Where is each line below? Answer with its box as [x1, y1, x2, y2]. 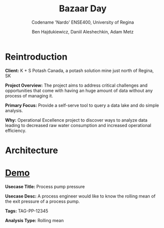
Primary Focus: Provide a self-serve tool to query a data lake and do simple [5, 102, 159, 108]
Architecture [5, 145, 58, 156]
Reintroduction [5, 51, 67, 62]
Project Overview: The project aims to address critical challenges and [5, 82, 148, 88]
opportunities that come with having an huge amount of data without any [5, 87, 153, 94]
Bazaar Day [59, 3, 107, 14]
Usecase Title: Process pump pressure [5, 183, 85, 190]
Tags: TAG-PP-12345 [5, 208, 48, 214]
